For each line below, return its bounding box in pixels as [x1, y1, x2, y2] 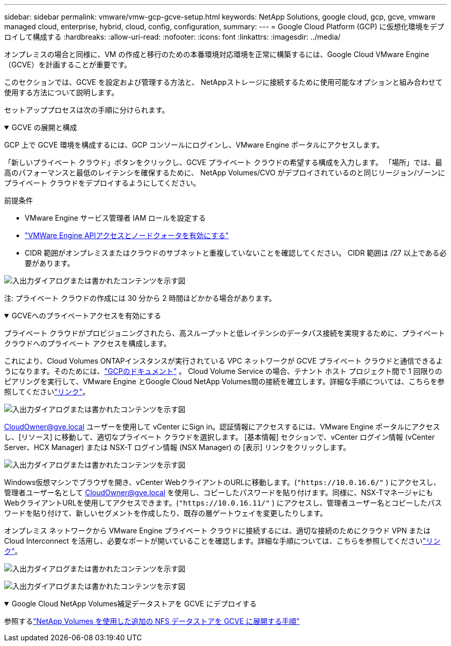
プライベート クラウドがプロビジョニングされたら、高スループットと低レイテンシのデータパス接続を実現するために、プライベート [4, 329, 445, 337]
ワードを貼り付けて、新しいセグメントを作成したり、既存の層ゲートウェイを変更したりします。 [4, 509, 327, 517]
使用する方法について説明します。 [4, 88, 119, 97]
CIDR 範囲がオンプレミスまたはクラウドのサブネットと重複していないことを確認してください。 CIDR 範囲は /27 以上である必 [25, 248, 447, 257]
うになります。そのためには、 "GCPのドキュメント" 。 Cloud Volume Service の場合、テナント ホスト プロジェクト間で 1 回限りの [4, 367, 442, 375]
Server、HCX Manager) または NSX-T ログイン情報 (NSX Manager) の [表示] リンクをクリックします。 [4, 443, 351, 452]
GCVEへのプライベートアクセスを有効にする [11, 311, 162, 320]
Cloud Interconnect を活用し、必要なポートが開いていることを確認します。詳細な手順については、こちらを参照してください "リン [4, 536, 441, 545]
